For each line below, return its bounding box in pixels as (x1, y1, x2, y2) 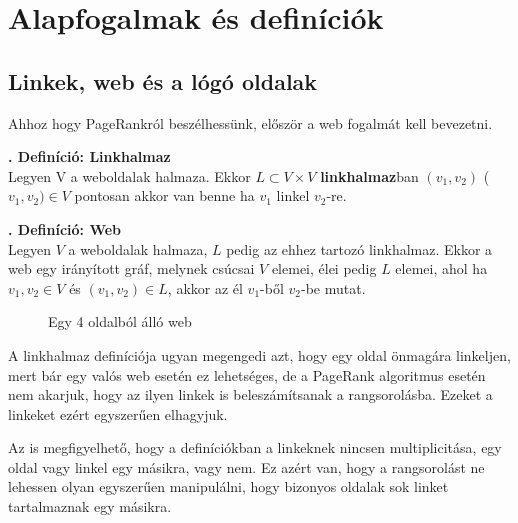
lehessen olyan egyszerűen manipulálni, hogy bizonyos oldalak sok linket (8, 476, 449, 497)
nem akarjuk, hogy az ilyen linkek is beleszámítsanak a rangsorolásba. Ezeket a (8, 384, 493, 405)
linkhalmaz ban (320, 165, 419, 186)
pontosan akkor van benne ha (74, 185, 255, 206)
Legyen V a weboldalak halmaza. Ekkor (8, 165, 251, 186)
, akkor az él (167, 277, 243, 298)
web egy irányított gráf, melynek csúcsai (8, 258, 255, 279)
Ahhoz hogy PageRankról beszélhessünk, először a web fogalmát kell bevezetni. (8, 112, 493, 133)
